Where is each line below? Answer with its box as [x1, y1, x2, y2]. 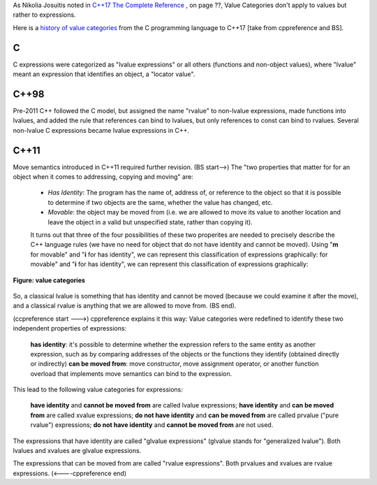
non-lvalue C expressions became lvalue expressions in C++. [13, 126, 190, 134]
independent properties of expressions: [13, 324, 127, 333]
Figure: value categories [13, 276, 85, 284]
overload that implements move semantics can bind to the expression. [30, 369, 232, 377]
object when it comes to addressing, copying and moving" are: [13, 173, 193, 181]
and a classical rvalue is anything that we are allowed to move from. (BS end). [13, 301, 237, 310]
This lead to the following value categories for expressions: [13, 385, 183, 394]
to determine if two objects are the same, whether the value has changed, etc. [47, 198, 273, 206]
